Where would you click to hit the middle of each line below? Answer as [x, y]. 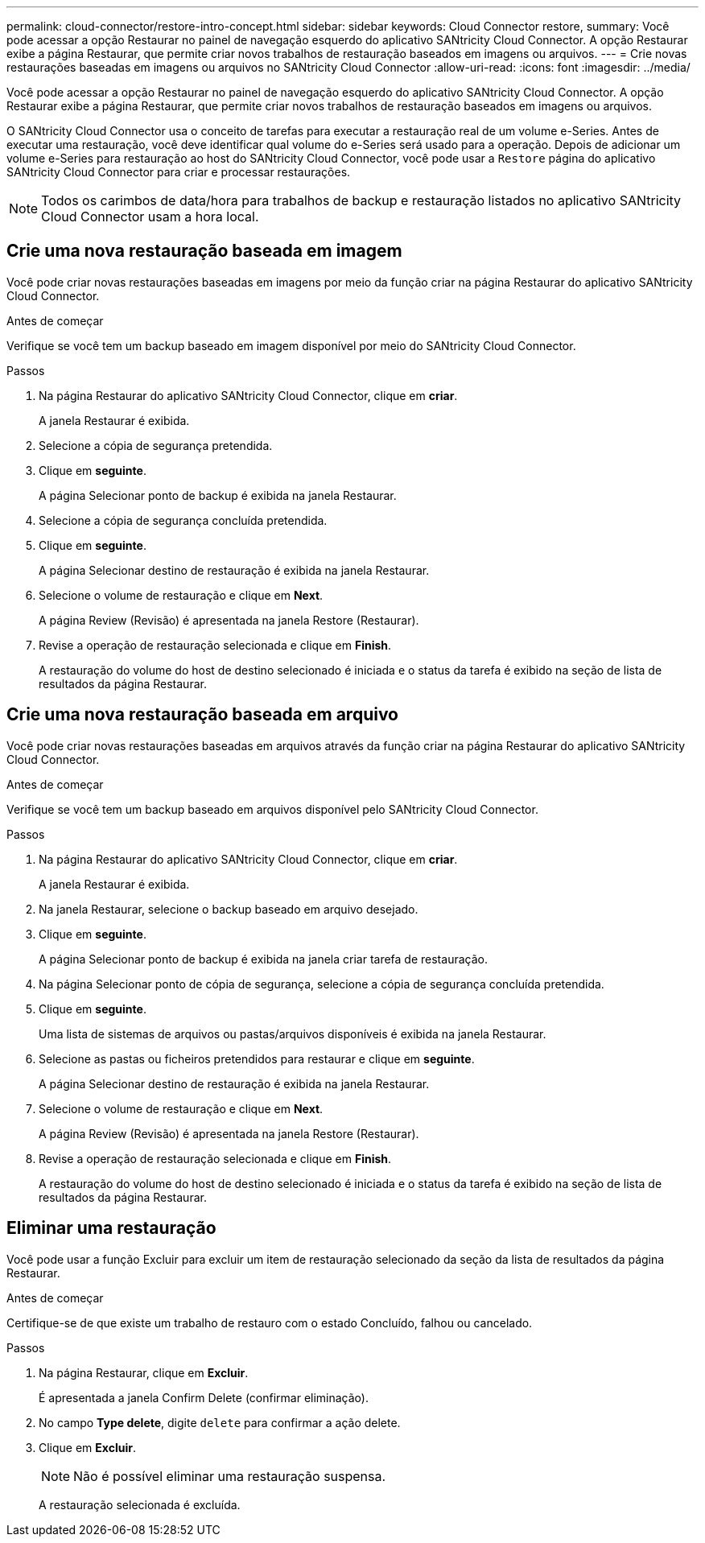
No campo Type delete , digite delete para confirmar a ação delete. [220, 1422]
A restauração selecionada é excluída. [140, 1504]
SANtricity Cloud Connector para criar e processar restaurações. [179, 172]
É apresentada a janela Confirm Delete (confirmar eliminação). [204, 1397]
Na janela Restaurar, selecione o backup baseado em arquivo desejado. [229, 909]
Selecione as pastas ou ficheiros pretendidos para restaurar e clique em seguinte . [257, 1058]
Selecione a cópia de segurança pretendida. [156, 445]
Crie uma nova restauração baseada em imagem [204, 251]
